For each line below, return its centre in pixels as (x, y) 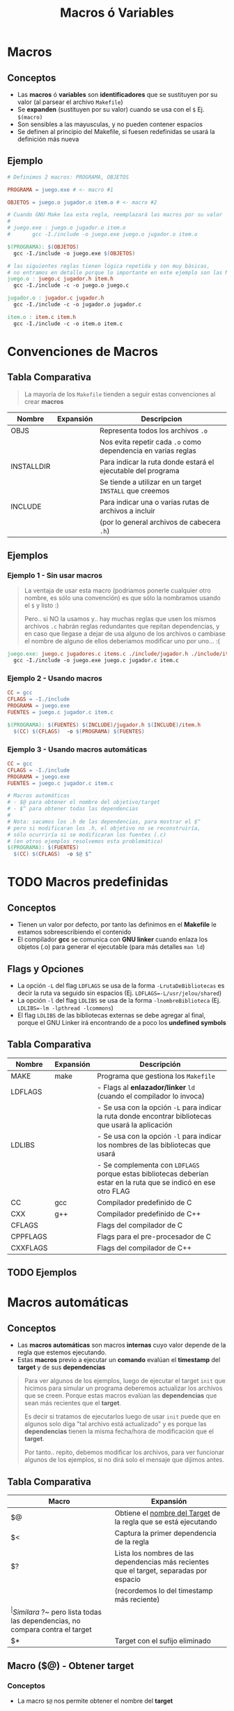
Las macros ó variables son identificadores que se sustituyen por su (117, 95)
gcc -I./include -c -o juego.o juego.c (71, 285)
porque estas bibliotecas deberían (153, 1174)
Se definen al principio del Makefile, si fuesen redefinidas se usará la (116, 132)
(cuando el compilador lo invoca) (151, 1096)
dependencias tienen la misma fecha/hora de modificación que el (119, 1431)
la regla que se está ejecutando (166, 1522)
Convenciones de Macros (83, 351)
